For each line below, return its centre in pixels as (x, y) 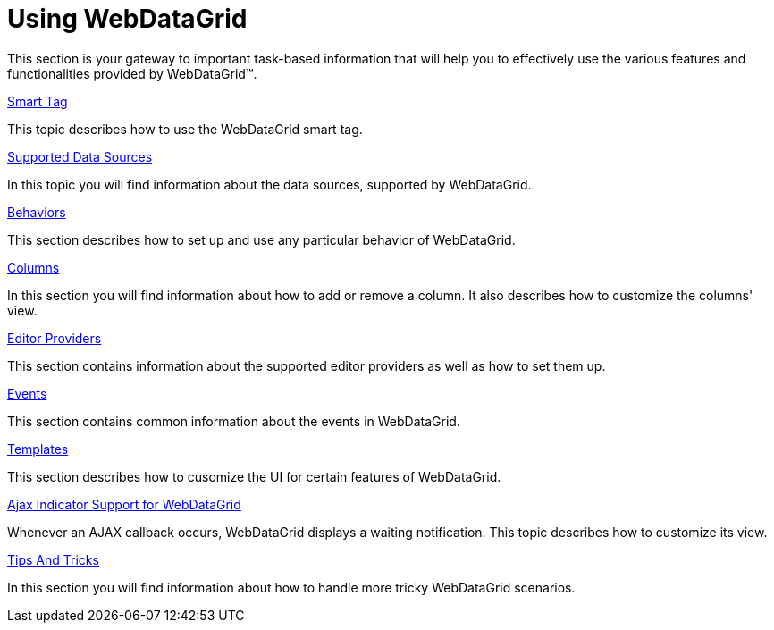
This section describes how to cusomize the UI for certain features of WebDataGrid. (254, 476)
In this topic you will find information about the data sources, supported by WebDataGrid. (269, 184)
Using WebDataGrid (127, 19)
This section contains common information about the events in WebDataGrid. (234, 421)
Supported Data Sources (80, 156)
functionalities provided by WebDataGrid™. (132, 73)
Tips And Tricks (53, 559)
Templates (38, 449)
